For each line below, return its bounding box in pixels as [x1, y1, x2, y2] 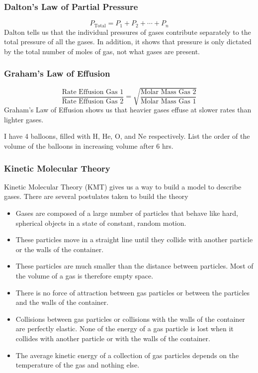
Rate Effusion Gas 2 [62, 97, 124, 105]
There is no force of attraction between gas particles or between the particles [15, 287, 250, 297]
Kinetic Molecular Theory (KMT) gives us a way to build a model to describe [4, 181, 242, 191]
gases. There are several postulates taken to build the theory [4, 191, 188, 201]
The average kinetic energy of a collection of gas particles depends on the [15, 350, 239, 360]
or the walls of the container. [15, 244, 104, 254]
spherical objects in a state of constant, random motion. [15, 217, 186, 228]
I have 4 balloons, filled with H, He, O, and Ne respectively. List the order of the [4, 131, 250, 141]
